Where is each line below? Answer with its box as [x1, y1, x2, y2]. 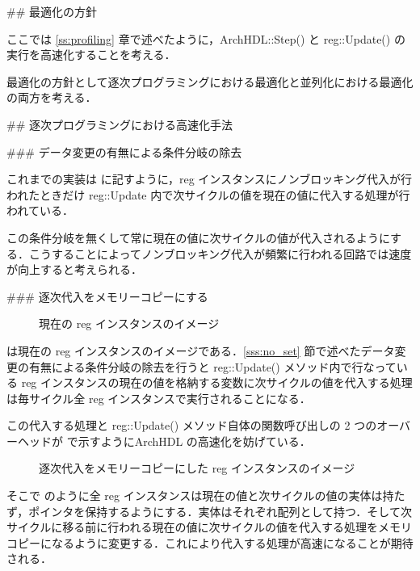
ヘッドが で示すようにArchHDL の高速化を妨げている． [17, 432, 311, 449]
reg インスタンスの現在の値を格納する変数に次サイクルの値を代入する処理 [21, 374, 413, 391]
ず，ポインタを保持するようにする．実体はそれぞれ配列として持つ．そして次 [6, 502, 412, 519]
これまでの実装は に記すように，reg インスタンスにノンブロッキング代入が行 [6, 170, 412, 187]
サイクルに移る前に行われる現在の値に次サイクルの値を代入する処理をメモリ [6, 519, 412, 535]
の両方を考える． [6, 89, 97, 106]
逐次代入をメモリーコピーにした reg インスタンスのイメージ [39, 460, 355, 477]
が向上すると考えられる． [6, 261, 142, 278]
